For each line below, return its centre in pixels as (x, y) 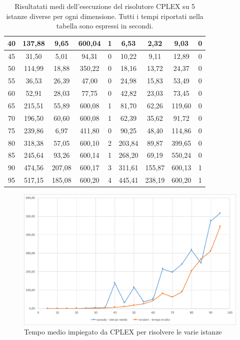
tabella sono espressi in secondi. (105, 26)
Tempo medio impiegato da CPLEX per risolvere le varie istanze (123, 332)
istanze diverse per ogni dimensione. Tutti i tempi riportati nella (105, 16)
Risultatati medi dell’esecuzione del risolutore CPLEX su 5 (105, 6)
